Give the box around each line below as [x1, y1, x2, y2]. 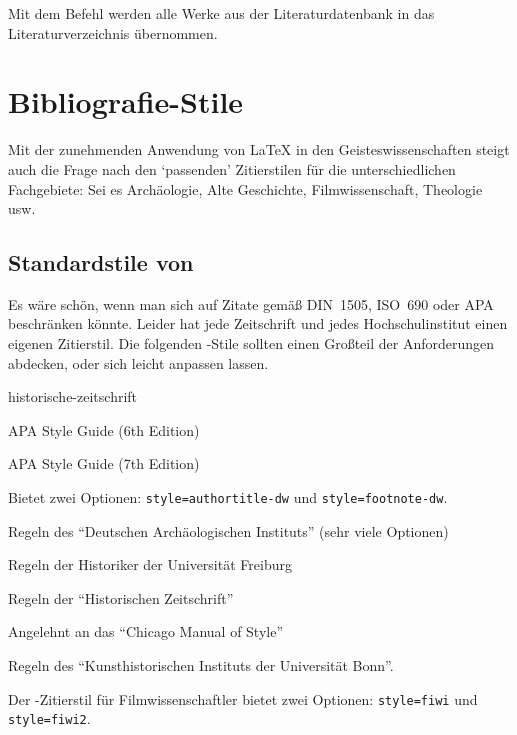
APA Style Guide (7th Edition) [8, 453, 200, 474]
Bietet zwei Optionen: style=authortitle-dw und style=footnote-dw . [8, 487, 448, 508]
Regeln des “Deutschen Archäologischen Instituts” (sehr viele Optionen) [8, 520, 449, 541]
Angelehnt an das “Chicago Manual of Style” [8, 621, 284, 642]
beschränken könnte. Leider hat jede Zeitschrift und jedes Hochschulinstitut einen [8, 313, 508, 334]
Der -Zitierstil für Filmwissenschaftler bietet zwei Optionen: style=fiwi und [8, 688, 478, 709]
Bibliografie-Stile [8, 81, 244, 122]
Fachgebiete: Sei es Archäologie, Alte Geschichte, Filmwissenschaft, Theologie [8, 178, 483, 199]
